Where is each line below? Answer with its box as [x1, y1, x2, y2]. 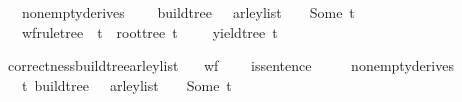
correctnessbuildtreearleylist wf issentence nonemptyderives [7, 55, 454, 76]
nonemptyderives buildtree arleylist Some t [21, 2, 355, 22]
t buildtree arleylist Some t [21, 74, 232, 95]
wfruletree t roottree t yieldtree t [21, 21, 278, 42]
